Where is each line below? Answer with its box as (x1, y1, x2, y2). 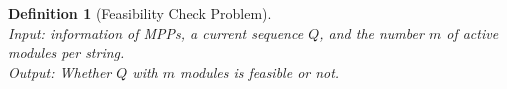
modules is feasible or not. (180, 61, 340, 82)
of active (446, 22, 499, 43)
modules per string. (8, 42, 125, 63)
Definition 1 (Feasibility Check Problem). (8, 3, 272, 23)
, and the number (319, 22, 424, 43)
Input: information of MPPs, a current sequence (8, 22, 304, 43)
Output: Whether (8, 61, 112, 82)
